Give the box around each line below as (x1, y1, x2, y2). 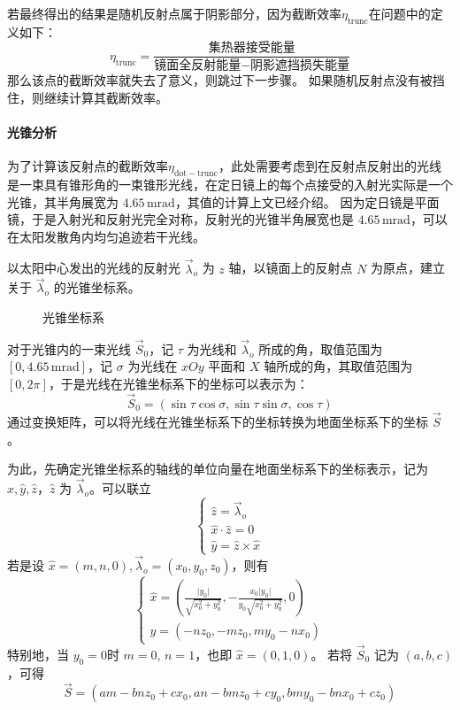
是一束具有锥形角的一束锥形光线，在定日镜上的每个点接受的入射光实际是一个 (7, 175, 453, 194)
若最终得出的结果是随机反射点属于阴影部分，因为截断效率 (7, 4, 341, 22)
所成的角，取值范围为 (258, 339, 383, 358)
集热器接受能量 (208, 42, 295, 55)
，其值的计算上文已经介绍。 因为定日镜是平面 (174, 192, 440, 211)
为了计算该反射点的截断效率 (7, 157, 168, 175)
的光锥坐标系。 (53, 278, 141, 297)
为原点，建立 (371, 259, 446, 277)
